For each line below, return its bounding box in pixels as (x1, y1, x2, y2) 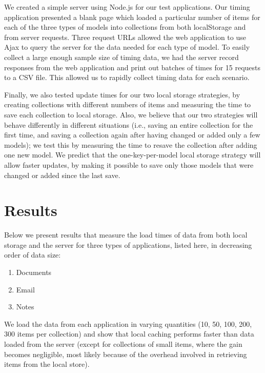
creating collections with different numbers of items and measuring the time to (4, 99, 251, 110)
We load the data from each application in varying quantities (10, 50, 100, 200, (4, 318, 252, 329)
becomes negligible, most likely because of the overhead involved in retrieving (4, 348, 247, 359)
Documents (16, 267, 52, 277)
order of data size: (4, 249, 61, 260)
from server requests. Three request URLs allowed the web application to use (4, 31, 246, 42)
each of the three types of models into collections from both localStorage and (4, 22, 246, 32)
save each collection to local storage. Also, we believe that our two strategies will (4, 109, 258, 120)
